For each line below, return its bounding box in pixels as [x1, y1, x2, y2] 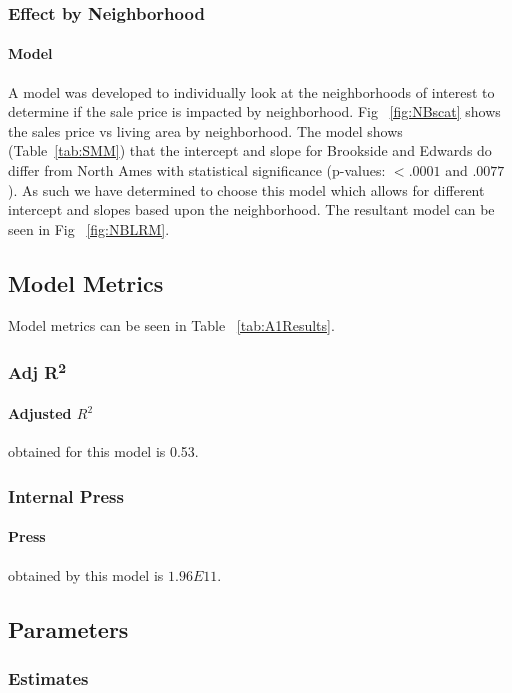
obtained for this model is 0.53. [8, 441, 199, 462]
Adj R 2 [8, 358, 67, 385]
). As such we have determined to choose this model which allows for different [8, 179, 485, 200]
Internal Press [8, 483, 124, 508]
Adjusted [8, 403, 72, 424]
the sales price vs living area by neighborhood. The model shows [8, 120, 403, 141]
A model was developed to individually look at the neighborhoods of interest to [8, 81, 495, 102]
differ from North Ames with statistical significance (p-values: [8, 160, 386, 181]
